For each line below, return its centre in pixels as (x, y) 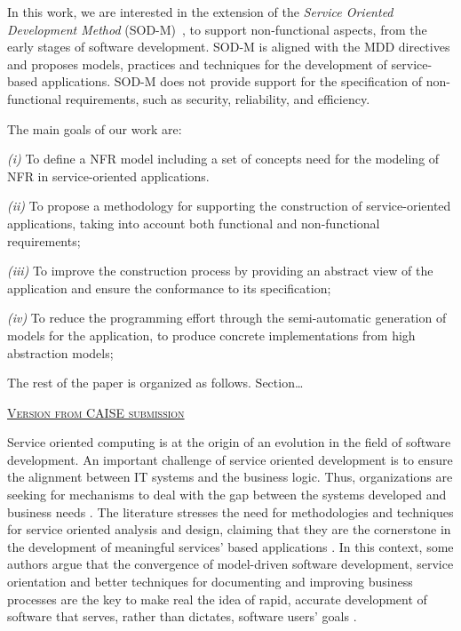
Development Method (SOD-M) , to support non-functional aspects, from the (217, 29)
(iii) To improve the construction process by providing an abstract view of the (220, 271)
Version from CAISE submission (96, 412)
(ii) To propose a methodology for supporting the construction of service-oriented (229, 206)
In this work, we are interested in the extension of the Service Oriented (200, 12)
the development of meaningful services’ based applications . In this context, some (230, 546)
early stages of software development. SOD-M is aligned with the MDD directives (229, 47)
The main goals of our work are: (95, 128)
